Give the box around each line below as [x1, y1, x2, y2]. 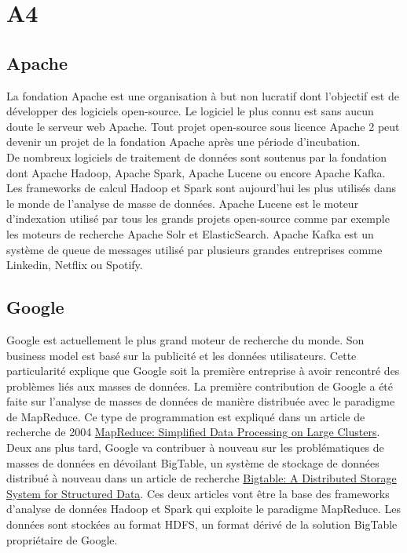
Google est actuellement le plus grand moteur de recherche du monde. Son [6, 331, 365, 347]
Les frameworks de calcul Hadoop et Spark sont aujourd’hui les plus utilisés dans [6, 180, 397, 196]
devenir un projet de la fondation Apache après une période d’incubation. [6, 133, 361, 150]
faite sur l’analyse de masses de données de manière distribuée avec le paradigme [6, 393, 395, 409]
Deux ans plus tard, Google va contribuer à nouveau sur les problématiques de [6, 439, 384, 456]
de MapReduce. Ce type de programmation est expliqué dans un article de [6, 408, 365, 424]
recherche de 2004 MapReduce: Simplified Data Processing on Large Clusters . [6, 424, 380, 440]
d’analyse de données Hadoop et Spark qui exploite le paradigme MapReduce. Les [6, 500, 401, 517]
